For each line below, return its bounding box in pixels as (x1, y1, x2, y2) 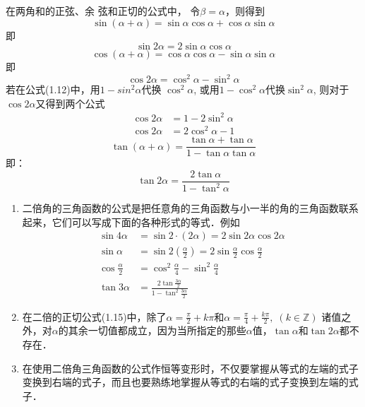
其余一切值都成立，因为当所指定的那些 (68, 323, 246, 338)
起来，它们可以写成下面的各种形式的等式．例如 (22, 214, 240, 229)
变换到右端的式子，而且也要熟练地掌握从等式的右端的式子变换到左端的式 (22, 374, 359, 389)
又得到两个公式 (35, 95, 105, 110)
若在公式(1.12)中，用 (6, 82, 100, 97)
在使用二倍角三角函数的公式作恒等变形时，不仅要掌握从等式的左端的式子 (22, 360, 359, 375)
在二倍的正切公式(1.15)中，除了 (22, 309, 167, 324)
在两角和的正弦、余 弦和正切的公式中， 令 (6, 4, 201, 18)
